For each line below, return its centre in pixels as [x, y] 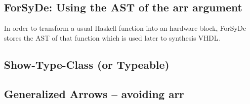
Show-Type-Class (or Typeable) [87, 64]
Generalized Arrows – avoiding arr [94, 93]
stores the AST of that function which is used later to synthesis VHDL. [112, 37]
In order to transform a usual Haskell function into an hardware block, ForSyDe [125, 28]
